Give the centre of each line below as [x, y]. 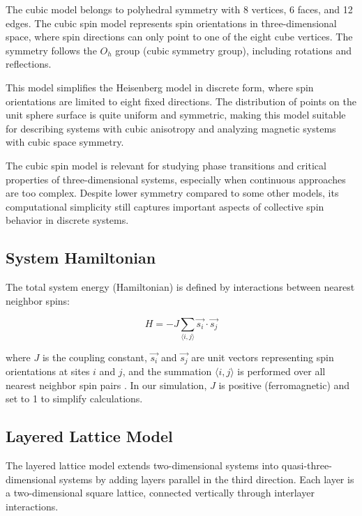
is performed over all [281, 371]
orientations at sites [48, 371]
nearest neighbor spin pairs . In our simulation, [106, 385]
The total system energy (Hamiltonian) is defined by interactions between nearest [180, 287]
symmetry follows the [51, 50]
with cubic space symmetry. [65, 142]
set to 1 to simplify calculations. [74, 399]
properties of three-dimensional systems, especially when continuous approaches [176, 179]
